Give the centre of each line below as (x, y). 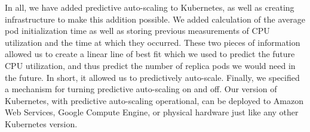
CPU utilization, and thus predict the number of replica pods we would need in (150, 65)
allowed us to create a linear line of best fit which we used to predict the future (150, 54)
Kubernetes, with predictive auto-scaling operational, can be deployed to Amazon (154, 100)
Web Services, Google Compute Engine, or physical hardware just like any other (152, 112)
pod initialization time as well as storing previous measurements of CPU (137, 31)
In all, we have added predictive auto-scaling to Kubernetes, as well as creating (150, 7)
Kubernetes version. (41, 123)
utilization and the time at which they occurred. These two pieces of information (153, 42)
